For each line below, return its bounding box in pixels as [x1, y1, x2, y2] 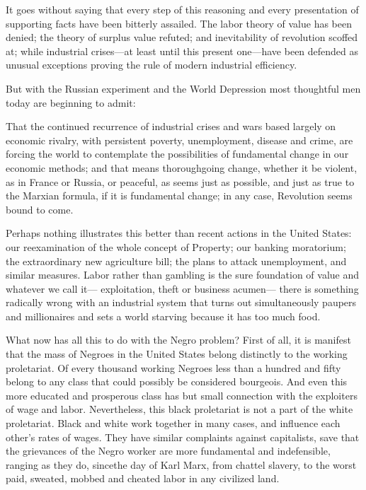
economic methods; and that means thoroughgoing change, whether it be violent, [6, 160, 358, 175]
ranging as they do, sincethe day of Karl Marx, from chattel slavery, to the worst [6, 457, 357, 472]
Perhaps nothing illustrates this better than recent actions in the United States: [6, 226, 352, 240]
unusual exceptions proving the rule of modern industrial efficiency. [6, 57, 297, 72]
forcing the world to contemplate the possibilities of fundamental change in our [6, 146, 349, 161]
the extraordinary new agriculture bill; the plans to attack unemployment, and [6, 253, 347, 268]
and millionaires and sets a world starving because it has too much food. [6, 308, 321, 323]
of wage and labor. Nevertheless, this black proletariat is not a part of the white [6, 402, 353, 416]
